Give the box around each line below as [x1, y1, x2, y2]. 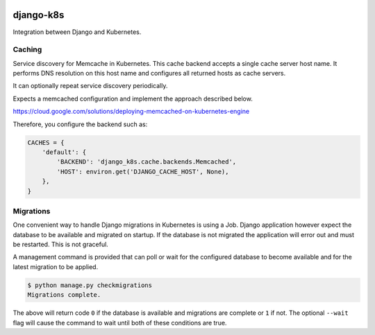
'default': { [42, 148, 87, 156]
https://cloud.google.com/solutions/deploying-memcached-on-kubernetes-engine [12, 108, 250, 116]
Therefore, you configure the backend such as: [12, 120, 148, 128]
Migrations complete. [27, 291, 101, 299]
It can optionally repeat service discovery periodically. [12, 82, 168, 90]
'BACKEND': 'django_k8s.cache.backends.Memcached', [56, 158, 237, 166]
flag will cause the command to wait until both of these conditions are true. [12, 318, 227, 327]
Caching [12, 45, 42, 55]
